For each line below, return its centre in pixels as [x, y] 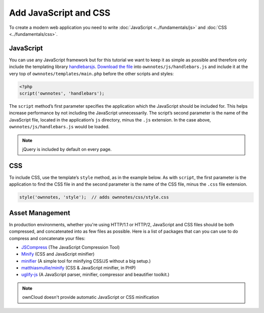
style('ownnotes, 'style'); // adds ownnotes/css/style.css [94, 197]
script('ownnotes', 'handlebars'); [62, 93]
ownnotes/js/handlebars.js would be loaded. [59, 127]
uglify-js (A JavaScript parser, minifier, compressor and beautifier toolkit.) [95, 275]
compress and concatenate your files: [47, 238]
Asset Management [40, 213]
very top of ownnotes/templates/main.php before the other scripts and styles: [91, 73]
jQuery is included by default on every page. [67, 149]
